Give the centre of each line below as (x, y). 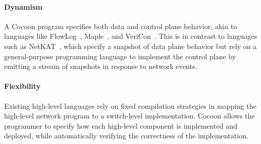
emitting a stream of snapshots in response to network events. (101, 66)
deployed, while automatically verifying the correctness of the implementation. (126, 136)
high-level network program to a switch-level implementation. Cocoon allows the (129, 116)
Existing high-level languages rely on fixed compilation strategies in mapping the (130, 105)
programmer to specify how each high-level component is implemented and (121, 125)
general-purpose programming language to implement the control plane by (120, 56)
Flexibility (22, 86)
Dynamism (23, 6)
